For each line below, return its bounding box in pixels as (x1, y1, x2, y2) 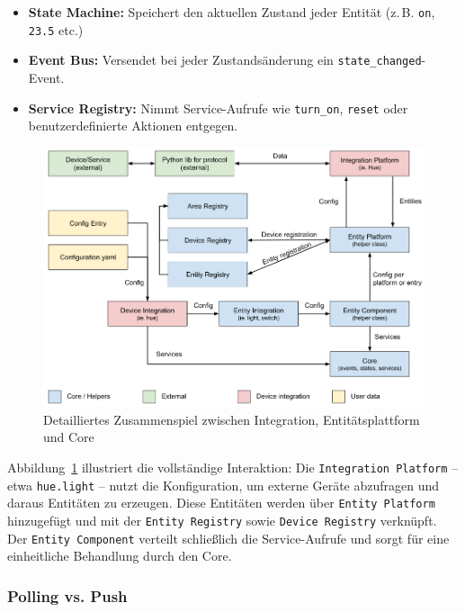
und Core (43, 427, 94, 446)
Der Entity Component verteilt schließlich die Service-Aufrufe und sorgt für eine (7, 528, 450, 547)
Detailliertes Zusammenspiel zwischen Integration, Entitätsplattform (43, 409, 420, 428)
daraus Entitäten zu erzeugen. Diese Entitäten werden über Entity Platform (7, 493, 435, 512)
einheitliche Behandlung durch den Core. (7, 546, 232, 565)
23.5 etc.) (28, 20, 84, 39)
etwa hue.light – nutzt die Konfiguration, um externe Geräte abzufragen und (7, 475, 440, 494)
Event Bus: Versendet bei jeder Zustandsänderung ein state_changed (28, 50, 422, 69)
